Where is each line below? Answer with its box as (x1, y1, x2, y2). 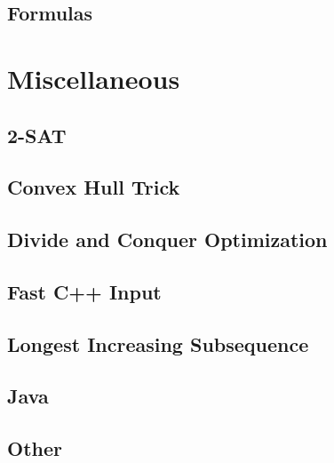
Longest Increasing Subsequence (7, 330, 309, 357)
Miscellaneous (7, 60, 180, 96)
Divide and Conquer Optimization (7, 226, 328, 253)
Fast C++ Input (7, 277, 162, 305)
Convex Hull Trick (7, 173, 180, 201)
